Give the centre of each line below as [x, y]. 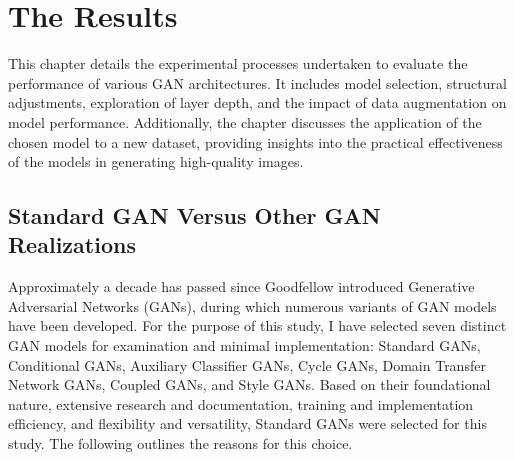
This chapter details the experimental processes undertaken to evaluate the [238, 63]
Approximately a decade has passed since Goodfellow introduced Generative [241, 286]
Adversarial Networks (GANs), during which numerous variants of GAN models [252, 305]
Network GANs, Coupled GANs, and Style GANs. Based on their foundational [249, 384]
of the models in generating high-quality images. [156, 161]
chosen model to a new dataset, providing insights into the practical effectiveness [255, 141]
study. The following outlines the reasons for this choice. [180, 443]
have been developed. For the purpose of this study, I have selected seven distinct [257, 325]
